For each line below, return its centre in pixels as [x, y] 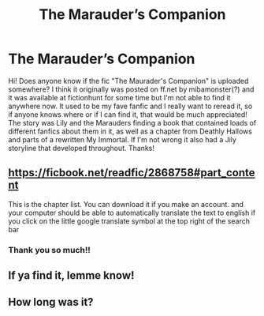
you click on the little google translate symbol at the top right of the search [129, 221]
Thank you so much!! [49, 250]
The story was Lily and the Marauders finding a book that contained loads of [132, 122]
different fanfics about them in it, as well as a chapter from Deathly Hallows [130, 131]
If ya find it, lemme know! [71, 275]
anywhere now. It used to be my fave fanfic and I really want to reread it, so [130, 106]
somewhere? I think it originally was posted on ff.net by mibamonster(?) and [131, 89]
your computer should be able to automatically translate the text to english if [132, 213]
